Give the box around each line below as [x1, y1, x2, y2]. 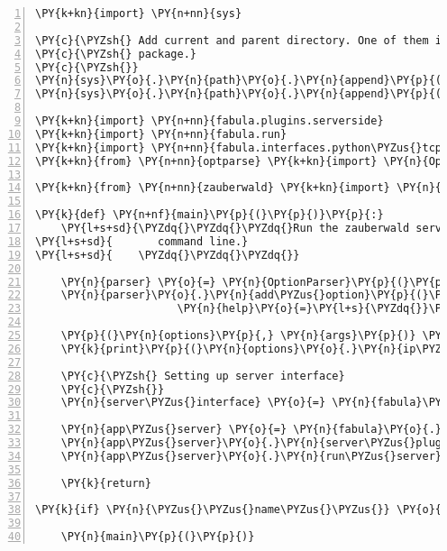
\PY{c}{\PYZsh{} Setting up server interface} [60, 369, 345, 382]
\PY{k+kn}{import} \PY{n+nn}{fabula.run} [35, 127, 287, 141]
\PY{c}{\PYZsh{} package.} [35, 47, 196, 60]
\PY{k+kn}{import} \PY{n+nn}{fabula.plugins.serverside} [35, 115, 384, 127]
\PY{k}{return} [60, 476, 151, 490]
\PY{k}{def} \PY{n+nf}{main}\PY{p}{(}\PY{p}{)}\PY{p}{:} [35, 208, 384, 222]
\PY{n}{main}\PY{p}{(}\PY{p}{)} [60, 530, 255, 544]
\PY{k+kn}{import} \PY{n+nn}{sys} [35, 7, 242, 20]
